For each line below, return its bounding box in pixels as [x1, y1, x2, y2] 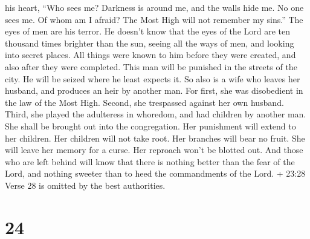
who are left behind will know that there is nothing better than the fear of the [5, 155, 295, 168]
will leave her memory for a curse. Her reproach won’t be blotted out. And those [5, 143, 303, 156]
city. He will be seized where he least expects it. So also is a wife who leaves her [5, 72, 300, 85]
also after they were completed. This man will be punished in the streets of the [5, 60, 297, 73]
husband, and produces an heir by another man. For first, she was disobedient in [5, 84, 303, 97]
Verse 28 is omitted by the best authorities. [5, 178, 166, 191]
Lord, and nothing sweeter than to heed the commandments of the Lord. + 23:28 [5, 167, 306, 180]
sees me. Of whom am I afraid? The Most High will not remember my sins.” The [5, 13, 303, 25]
